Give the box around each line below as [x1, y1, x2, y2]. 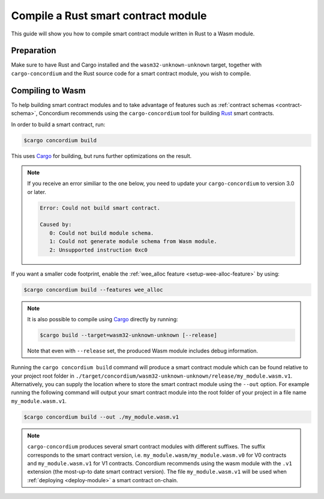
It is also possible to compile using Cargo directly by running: [27, 315, 178, 322]
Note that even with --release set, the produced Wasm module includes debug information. [27, 347, 258, 354]
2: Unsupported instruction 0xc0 [49, 246, 148, 253]
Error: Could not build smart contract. [40, 204, 160, 211]
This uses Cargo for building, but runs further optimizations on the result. [11, 152, 192, 159]
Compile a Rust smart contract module [11, 9, 207, 22]
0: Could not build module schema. [49, 229, 154, 237]
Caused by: [40, 221, 72, 228]
